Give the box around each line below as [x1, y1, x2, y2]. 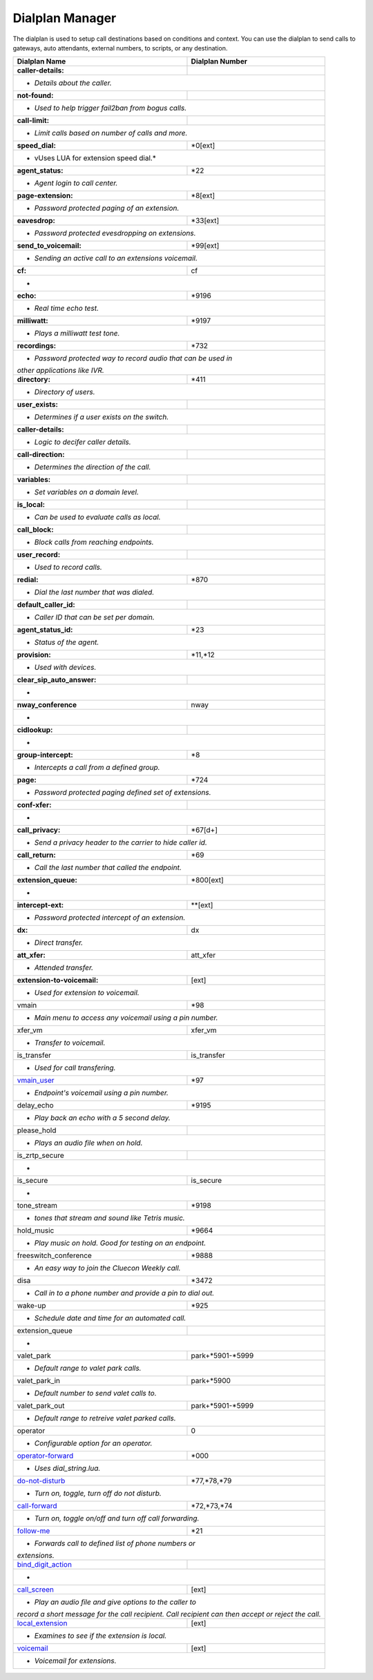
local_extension [17, 1619, 68, 1628]
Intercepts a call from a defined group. [34, 763, 160, 773]
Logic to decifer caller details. [34, 437, 131, 447]
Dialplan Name [17, 57, 66, 66]
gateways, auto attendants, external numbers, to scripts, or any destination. [12, 44, 228, 52]
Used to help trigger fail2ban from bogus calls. [34, 104, 186, 113]
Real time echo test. [34, 304, 99, 313]
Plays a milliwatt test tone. [34, 329, 120, 338]
